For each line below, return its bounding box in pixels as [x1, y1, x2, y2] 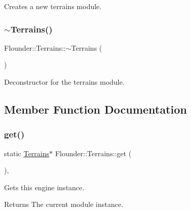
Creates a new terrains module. [4, 1, 102, 11]
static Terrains [4, 148, 49, 158]
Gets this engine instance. [4, 182, 85, 192]
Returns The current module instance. [4, 199, 123, 209]
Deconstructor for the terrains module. [4, 77, 125, 87]
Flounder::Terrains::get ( [55, 148, 131, 158]
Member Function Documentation [4, 101, 187, 117]
